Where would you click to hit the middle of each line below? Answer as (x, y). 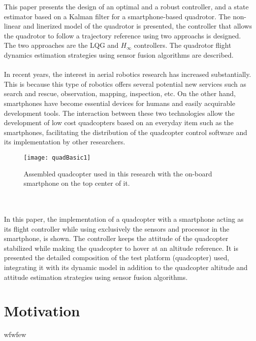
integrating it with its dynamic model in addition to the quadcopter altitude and (126, 267)
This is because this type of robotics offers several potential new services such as (125, 84)
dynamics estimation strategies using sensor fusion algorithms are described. (119, 54)
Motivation (42, 311)
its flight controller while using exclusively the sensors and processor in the (117, 228)
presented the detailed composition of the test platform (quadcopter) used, (117, 257)
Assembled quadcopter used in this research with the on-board (118, 173)
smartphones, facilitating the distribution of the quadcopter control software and (126, 132)
